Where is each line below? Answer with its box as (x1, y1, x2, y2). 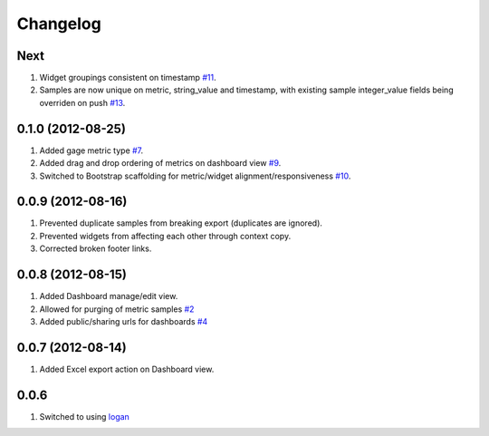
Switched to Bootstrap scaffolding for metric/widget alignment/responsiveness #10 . (39, 170, 351, 181)
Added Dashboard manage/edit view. (39, 291, 178, 302)
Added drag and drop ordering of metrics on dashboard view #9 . (39, 158, 282, 169)
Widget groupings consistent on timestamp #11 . (39, 73, 216, 83)
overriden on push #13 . (39, 97, 126, 108)
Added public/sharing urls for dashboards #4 (39, 315, 208, 326)
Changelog (16, 14, 101, 34)
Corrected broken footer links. (39, 243, 152, 254)
